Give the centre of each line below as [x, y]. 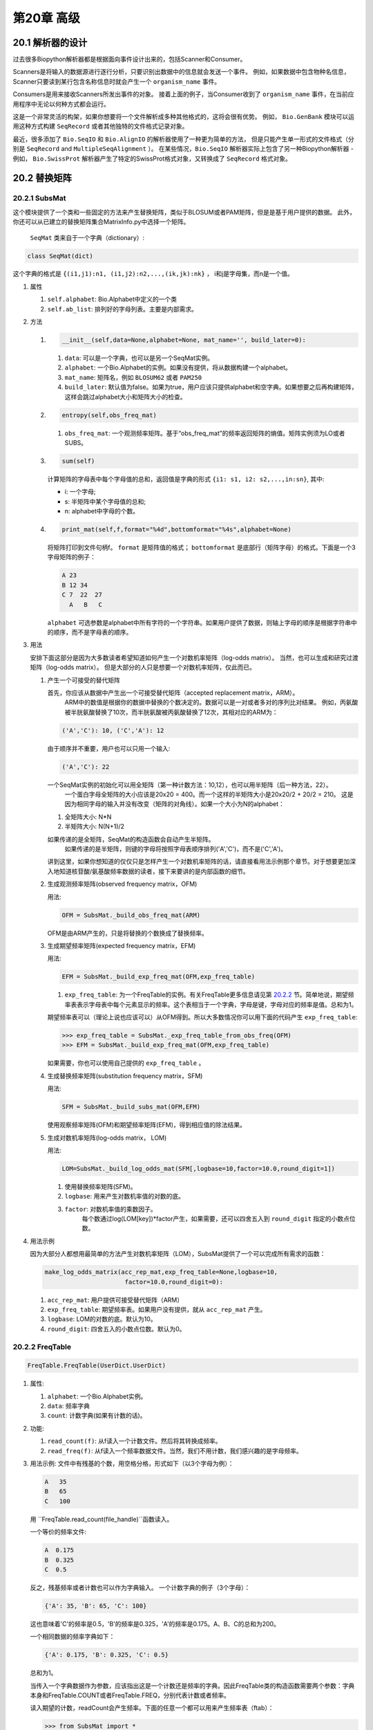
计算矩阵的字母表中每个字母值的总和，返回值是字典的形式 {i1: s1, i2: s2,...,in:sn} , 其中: [186, 479]
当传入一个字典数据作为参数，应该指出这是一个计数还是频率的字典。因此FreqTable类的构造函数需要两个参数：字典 [192, 1686]
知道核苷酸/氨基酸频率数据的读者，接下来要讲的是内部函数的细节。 [154, 871]
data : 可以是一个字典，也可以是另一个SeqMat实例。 [139, 358]
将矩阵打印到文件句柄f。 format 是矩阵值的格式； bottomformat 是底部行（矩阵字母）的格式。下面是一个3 [201, 547]
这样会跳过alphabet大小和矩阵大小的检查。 [125, 397]
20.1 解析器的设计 [50, 43]
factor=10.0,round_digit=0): [174, 1282]
